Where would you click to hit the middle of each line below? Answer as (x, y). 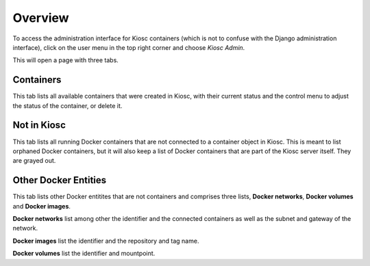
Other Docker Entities (60, 180)
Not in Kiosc (39, 125)
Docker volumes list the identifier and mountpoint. (84, 254)
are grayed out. (34, 161)
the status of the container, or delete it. (67, 105)
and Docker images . (42, 206)
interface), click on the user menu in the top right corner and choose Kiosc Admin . (129, 47)
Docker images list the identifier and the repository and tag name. (106, 241)
